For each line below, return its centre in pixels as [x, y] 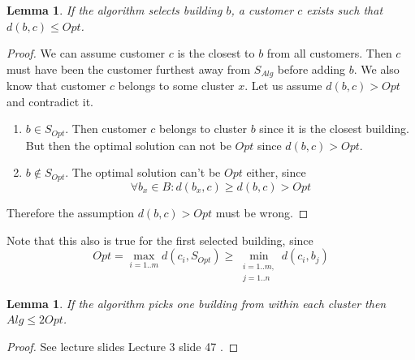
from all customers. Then [329, 53]
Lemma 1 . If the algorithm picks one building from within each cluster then [197, 303]
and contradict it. [50, 101]
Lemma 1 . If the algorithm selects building [115, 10]
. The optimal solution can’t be [143, 172]
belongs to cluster [203, 129]
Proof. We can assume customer [86, 53]
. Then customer [106, 129]
